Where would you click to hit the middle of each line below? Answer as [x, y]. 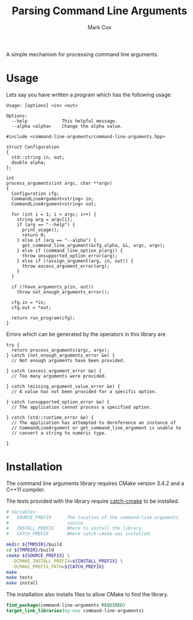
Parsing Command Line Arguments [99, 11]
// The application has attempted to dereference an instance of [94, 423]
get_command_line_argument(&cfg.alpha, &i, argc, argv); [94, 245]
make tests [20, 578]
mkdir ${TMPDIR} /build [34, 545]
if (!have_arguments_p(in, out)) [53, 287]
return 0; [34, 235]
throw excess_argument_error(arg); [66, 266]
